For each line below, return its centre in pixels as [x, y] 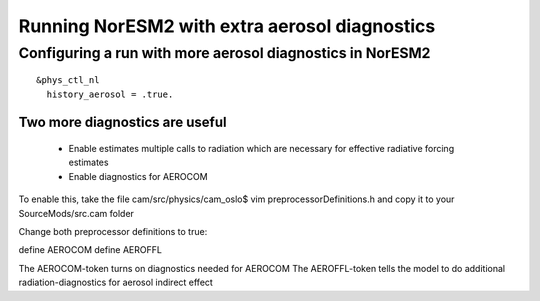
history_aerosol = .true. [110, 94]
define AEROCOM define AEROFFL [90, 250]
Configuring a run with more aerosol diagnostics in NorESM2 [224, 53]
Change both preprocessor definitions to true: [113, 231]
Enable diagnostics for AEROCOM [138, 176]
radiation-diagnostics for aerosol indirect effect [116, 282]
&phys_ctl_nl [68, 80]
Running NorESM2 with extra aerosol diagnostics [227, 26]
